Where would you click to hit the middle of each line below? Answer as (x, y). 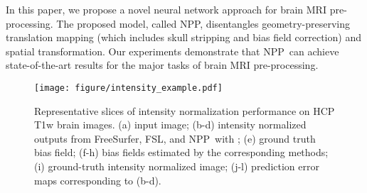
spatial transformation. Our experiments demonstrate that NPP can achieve (172, 51)
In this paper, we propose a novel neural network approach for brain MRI (166, 9)
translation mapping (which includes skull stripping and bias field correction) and (183, 37)
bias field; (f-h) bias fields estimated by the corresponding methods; (181, 152)
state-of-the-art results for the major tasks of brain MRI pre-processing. (162, 65)
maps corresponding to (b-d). (98, 180)
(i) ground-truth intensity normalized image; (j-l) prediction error (177, 166)
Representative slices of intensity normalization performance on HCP (185, 110)
